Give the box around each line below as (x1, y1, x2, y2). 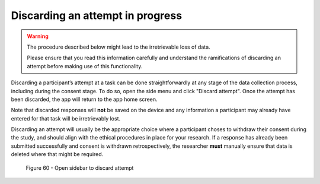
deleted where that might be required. (11, 151, 104, 158)
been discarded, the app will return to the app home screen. (11, 96, 158, 103)
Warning (27, 33, 49, 40)
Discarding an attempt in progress (11, 9, 183, 22)
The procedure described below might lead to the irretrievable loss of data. (27, 43, 210, 50)
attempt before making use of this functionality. (27, 62, 143, 69)
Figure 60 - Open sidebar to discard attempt (25, 164, 134, 172)
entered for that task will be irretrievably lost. (11, 115, 121, 122)
